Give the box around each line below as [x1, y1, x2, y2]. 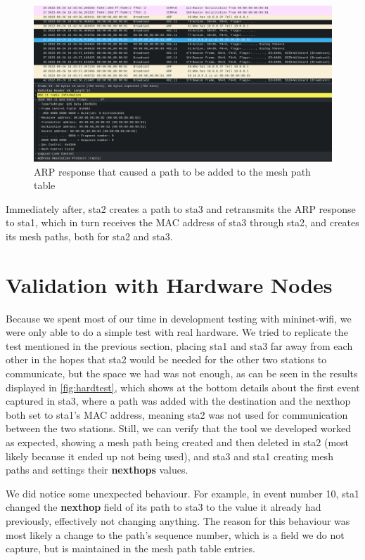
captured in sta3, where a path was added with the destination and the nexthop [6, 393, 351, 408]
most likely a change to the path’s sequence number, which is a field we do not [6, 527, 345, 542]
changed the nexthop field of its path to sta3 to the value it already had [6, 500, 321, 514]
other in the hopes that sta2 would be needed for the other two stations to [6, 352, 327, 367]
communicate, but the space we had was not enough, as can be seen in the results [6, 366, 358, 380]
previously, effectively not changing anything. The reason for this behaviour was [6, 513, 350, 528]
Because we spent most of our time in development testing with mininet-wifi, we [6, 311, 352, 325]
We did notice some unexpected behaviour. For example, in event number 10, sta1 [6, 486, 359, 500]
